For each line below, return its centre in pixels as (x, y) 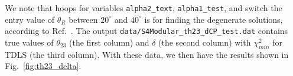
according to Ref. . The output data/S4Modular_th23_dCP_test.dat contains (146, 31)
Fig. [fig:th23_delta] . (43, 66)
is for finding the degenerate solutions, (214, 19)
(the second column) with (205, 42)
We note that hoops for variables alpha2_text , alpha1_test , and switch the (144, 8)
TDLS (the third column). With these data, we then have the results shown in (147, 54)
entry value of (30, 19)
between (83, 19)
